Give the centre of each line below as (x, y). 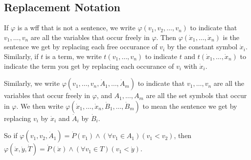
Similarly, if (21, 56)
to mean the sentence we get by (190, 106)
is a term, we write (73, 56)
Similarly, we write (32, 83)
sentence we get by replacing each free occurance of (81, 47)
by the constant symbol (202, 47)
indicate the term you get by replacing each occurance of (89, 66)
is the (231, 37)
